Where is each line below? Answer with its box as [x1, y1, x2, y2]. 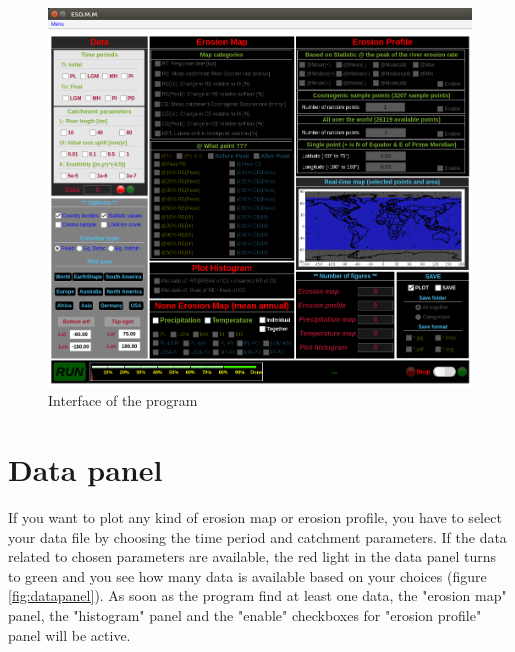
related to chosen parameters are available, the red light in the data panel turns [8, 546, 497, 567]
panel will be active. [8, 624, 131, 645]
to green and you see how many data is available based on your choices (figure [8, 565, 487, 586]
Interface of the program [48, 390, 198, 411]
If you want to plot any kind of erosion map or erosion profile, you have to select [8, 506, 502, 527]
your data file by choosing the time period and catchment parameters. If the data [8, 526, 507, 547]
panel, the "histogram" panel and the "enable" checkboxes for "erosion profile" [8, 604, 482, 625]
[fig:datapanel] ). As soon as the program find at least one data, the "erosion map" [8, 585, 507, 606]
